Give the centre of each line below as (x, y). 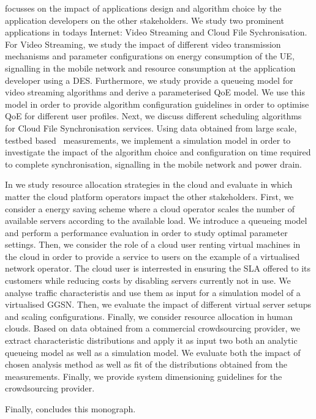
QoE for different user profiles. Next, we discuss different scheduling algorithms (153, 116)
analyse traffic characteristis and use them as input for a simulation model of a (153, 292)
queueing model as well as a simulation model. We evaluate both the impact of (153, 352)
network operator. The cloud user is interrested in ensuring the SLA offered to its (158, 268)
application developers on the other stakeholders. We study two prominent (145, 20)
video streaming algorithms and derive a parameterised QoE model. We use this (155, 92)
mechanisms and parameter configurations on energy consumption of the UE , (150, 56)
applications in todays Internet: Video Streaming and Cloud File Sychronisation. (156, 32)
